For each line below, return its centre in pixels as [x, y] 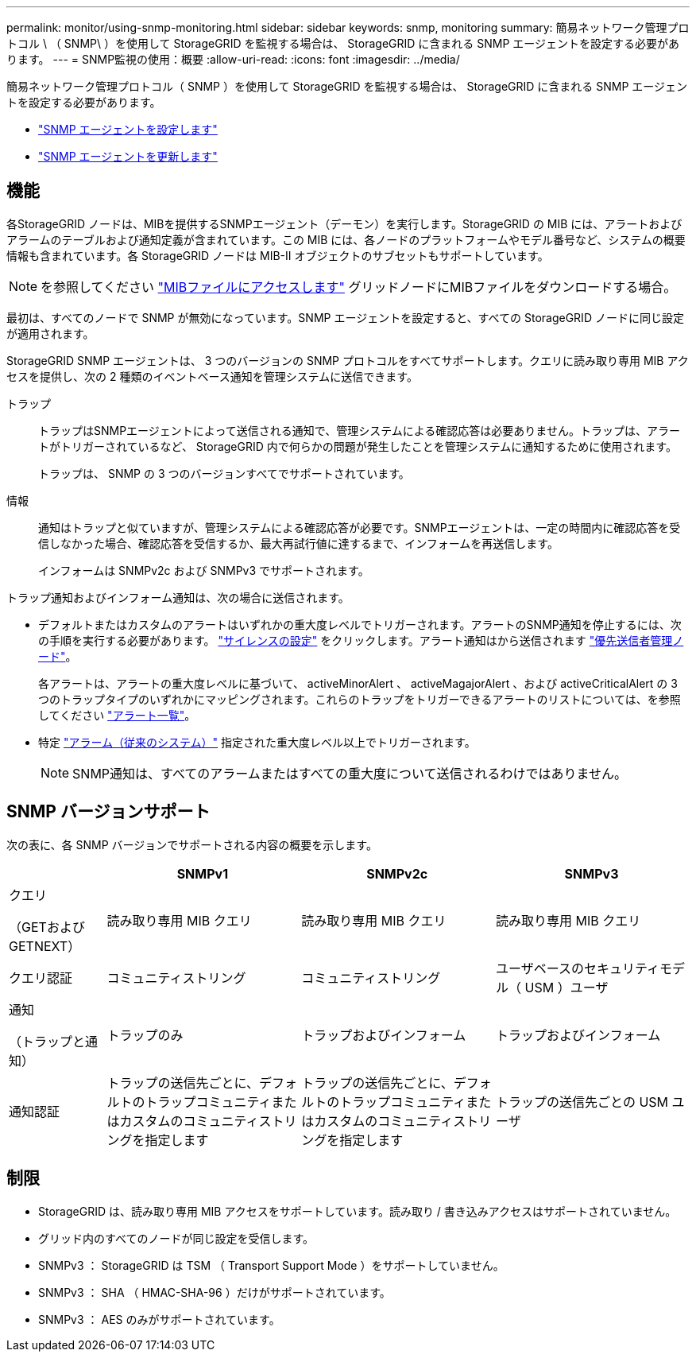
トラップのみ [145, 1035]
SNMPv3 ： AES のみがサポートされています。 [159, 1319]
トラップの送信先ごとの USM [582, 1102]
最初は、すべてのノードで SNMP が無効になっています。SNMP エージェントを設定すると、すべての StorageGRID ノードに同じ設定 [345, 317]
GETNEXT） [45, 946]
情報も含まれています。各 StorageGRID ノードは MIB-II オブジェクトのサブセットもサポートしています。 [278, 255]
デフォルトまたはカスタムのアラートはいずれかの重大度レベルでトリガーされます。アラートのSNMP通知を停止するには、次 [360, 624]
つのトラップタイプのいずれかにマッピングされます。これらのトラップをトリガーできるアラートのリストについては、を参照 [360, 699]
